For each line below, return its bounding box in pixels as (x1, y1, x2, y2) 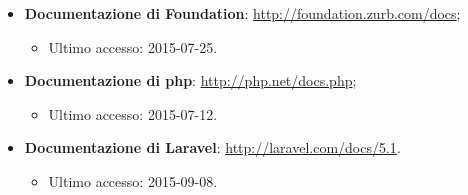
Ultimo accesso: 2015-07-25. (48, 36, 218, 57)
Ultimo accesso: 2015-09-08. (48, 170, 218, 191)
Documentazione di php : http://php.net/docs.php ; (24, 70, 357, 91)
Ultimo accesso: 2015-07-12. (48, 103, 218, 124)
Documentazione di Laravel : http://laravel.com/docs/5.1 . (24, 137, 401, 158)
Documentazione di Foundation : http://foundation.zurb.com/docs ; (24, 3, 461, 23)
